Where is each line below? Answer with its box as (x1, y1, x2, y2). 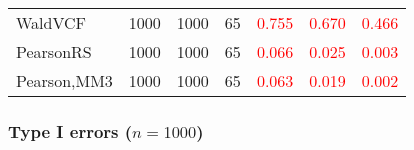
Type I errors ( (8, 118, 133, 143)
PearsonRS (16, 40, 92, 63)
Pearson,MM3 (16, 69, 113, 92)
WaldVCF (16, 11, 87, 34)
